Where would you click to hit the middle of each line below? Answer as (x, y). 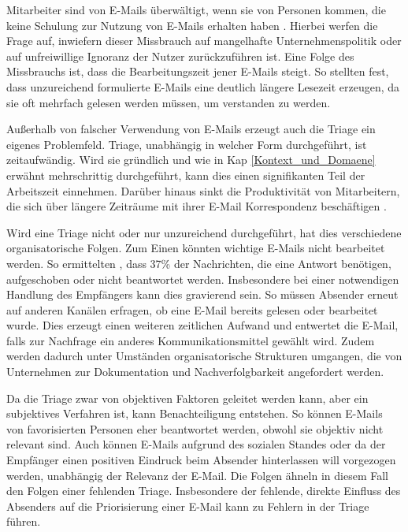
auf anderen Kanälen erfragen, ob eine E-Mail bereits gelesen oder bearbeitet (192, 309)
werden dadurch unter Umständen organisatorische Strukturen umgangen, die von (204, 356)
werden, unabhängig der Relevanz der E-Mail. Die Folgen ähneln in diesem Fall (197, 475)
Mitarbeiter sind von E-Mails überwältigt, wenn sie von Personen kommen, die (196, 9)
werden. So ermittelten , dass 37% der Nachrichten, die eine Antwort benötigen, (199, 263)
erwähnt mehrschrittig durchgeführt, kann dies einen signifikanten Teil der (186, 175)
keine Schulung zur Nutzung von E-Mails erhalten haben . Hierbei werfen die (192, 25)
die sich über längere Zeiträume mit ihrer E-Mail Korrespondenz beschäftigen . (197, 206)
